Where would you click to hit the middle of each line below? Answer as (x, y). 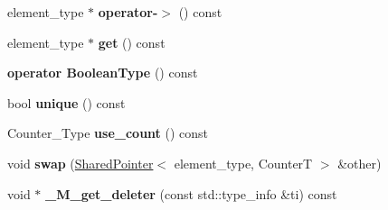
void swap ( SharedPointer (80, 163)
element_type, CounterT (243, 163)
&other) (360, 163)
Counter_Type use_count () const (108, 133)
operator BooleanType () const (103, 73)
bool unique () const (66, 102)
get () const (132, 42)
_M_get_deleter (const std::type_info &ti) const (191, 193)
